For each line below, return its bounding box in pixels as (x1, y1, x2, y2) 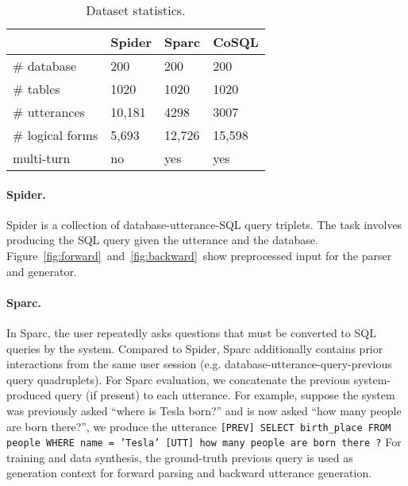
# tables (13, 80, 60, 98)
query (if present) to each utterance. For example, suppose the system (55, 387, 395, 403)
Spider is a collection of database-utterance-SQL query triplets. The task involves (6, 216, 402, 232)
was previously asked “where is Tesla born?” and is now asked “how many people (6, 402, 402, 418)
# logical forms (13, 126, 98, 144)
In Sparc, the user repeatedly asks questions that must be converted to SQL (6, 324, 376, 340)
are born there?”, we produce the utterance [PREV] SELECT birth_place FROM (6, 418, 391, 434)
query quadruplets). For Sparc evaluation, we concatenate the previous (6, 371, 351, 387)
